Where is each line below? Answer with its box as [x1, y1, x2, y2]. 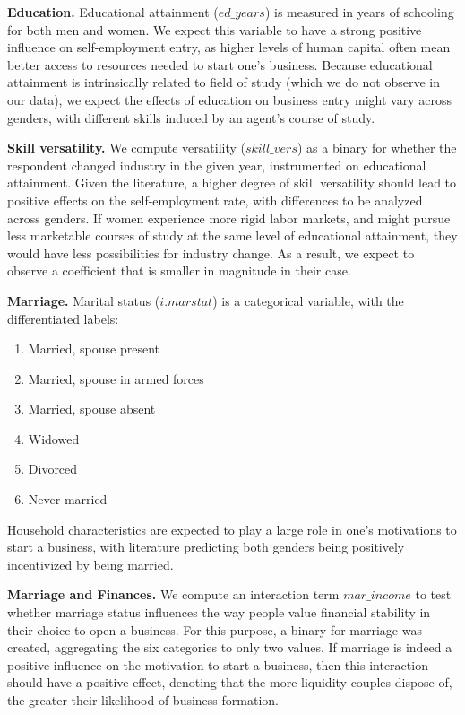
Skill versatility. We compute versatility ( [7, 138, 245, 157]
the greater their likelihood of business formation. [7, 691, 279, 709]
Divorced [28, 459, 78, 478]
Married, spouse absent [28, 399, 156, 418]
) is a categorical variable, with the [212, 291, 404, 310]
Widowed [28, 429, 80, 448]
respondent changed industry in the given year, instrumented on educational [7, 155, 426, 174]
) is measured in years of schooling [264, 3, 454, 21]
